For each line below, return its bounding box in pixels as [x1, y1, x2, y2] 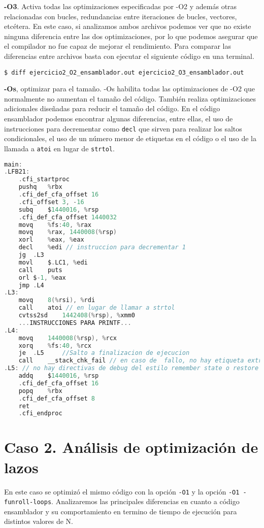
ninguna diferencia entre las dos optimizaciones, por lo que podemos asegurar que [4, 30, 258, 41]
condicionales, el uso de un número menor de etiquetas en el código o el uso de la [4, 133, 256, 144]
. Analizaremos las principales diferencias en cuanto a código [51, 496, 240, 507]
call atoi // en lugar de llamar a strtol [18, 304, 175, 312]
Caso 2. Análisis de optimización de [4, 437, 258, 457]
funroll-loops [4, 499, 52, 506]
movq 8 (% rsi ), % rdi [18, 296, 95, 304]
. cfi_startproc [18, 176, 70, 183]
